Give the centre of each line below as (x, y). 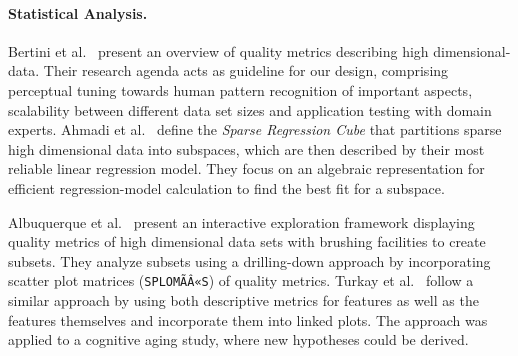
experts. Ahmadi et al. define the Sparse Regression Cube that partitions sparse (255, 129)
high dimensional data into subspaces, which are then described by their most (246, 148)
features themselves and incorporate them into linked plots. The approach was (248, 319)
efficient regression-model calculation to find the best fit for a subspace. (226, 187)
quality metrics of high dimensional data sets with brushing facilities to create (247, 241)
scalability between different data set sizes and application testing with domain (250, 109)
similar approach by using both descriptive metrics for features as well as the (243, 299)
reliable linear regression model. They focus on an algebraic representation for (246, 168)
